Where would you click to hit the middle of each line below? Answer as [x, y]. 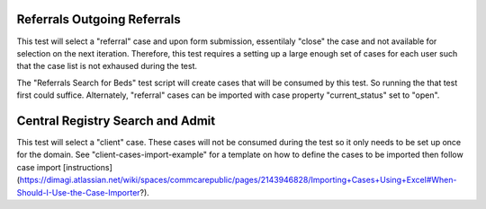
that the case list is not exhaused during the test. [107, 66]
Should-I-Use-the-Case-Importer [78, 192]
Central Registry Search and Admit [116, 121]
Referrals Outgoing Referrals [99, 19]
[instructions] [88, 167]
